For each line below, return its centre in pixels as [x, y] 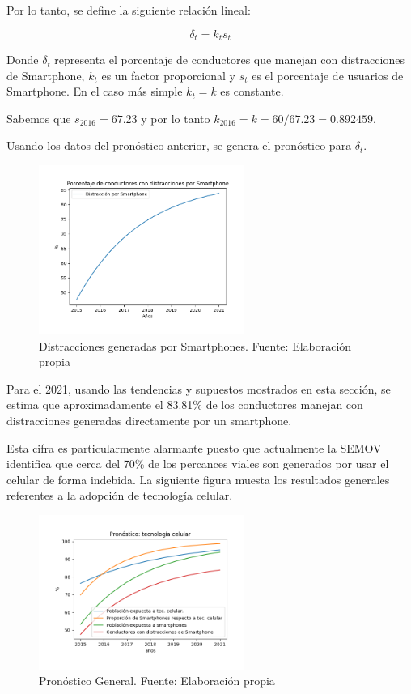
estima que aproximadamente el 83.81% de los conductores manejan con [185, 404]
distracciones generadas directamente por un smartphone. [149, 421]
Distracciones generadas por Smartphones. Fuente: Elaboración [195, 345]
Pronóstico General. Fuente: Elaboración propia [157, 681]
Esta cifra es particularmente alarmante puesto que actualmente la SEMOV [194, 447]
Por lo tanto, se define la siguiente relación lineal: [129, 10]
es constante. [252, 91]
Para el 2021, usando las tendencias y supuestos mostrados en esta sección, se [199, 388]
